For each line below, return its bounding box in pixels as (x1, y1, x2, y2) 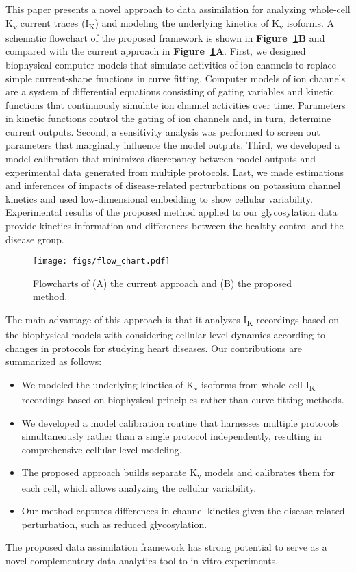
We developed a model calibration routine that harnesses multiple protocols (21, 415, 340, 430)
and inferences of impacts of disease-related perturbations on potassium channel (5, 178, 341, 192)
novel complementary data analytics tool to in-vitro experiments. (5, 553, 279, 567)
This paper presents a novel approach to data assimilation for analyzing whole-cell (5, 2, 351, 16)
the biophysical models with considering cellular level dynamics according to (5, 327, 326, 342)
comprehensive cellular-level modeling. (21, 442, 182, 456)
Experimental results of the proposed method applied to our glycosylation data (5, 205, 338, 219)
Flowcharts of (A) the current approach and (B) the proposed (33, 275, 292, 290)
